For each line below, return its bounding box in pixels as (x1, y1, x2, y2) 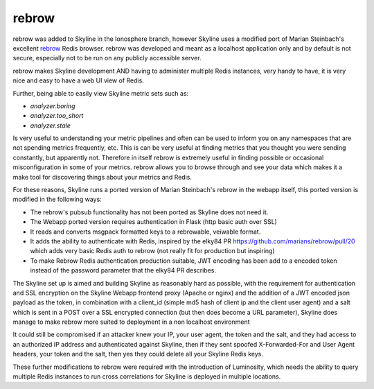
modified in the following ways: (12, 195, 102, 204)
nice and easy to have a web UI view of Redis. (12, 76, 145, 85)
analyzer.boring (30, 101, 75, 110)
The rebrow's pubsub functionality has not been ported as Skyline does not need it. (30, 208, 269, 216)
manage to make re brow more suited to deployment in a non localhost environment (12, 318, 250, 326)
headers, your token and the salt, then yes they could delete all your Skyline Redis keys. (12, 350, 263, 358)
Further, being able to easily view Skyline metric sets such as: (12, 89, 189, 97)
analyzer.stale (30, 121, 71, 130)
